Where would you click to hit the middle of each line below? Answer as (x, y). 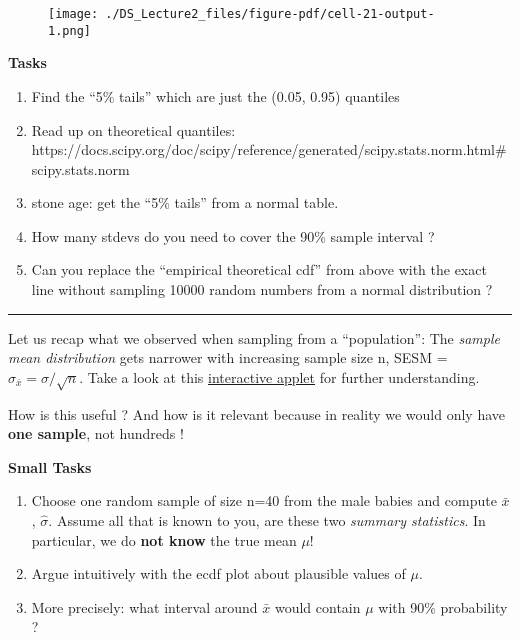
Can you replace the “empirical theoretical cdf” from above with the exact (259, 269)
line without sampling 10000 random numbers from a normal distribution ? (262, 289)
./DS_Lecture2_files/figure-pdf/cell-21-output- (270, 14)
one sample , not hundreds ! (96, 433)
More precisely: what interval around (144, 606)
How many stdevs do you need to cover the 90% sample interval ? (233, 235)
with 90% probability (443, 606)
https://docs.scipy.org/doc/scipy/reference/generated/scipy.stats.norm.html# (269, 149)
